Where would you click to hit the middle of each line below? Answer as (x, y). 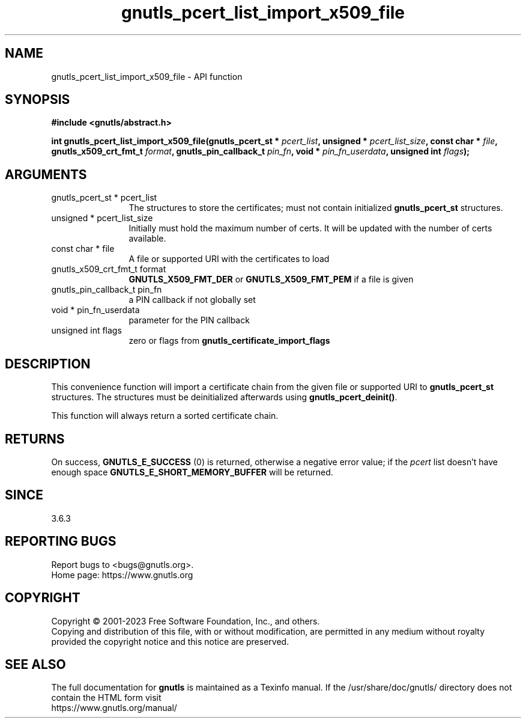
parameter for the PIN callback (189, 320)
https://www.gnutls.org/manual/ (114, 708)
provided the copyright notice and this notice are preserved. (170, 641)
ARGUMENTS (46, 174)
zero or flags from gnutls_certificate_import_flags (229, 341)
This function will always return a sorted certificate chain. (165, 416)
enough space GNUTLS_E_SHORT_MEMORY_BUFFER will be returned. (192, 472)
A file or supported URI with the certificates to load (229, 259)
